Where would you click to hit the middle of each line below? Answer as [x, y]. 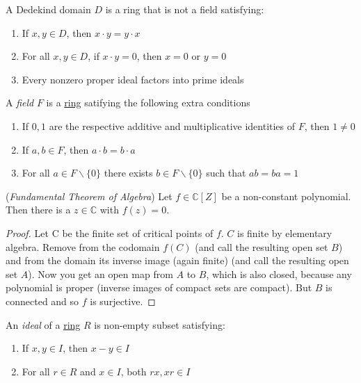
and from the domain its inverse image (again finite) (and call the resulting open [177, 260]
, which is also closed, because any [279, 274]
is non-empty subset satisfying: [160, 324]
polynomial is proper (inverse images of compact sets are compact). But [159, 287]
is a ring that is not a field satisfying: [185, 9]
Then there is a [38, 210]
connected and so [42, 301]
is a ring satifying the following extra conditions [148, 103]
